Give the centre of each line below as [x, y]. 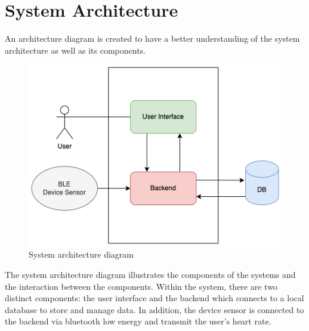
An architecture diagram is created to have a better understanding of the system [152, 38]
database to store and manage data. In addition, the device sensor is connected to [154, 309]
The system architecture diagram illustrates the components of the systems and [150, 274]
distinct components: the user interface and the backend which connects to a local [154, 298]
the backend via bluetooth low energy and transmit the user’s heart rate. [138, 321]
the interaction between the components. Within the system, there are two [141, 286]
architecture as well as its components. [75, 50]
